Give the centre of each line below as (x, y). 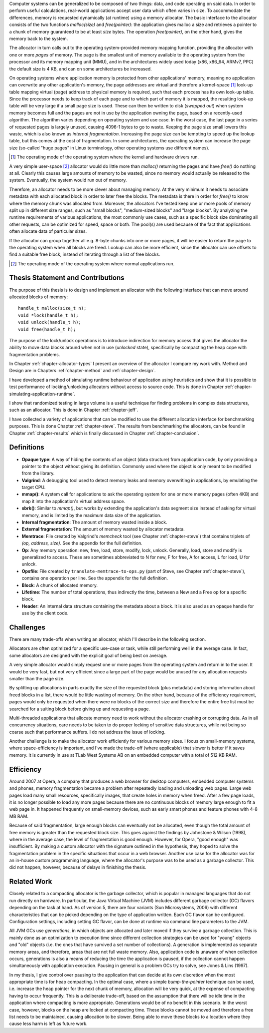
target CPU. (34, 488)
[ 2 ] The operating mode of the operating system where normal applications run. (93, 263)
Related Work (31, 882)
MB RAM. (19, 816)
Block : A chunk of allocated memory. (60, 585)
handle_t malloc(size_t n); (52, 308)
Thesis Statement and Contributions (67, 278)
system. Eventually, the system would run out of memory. (68, 180)
